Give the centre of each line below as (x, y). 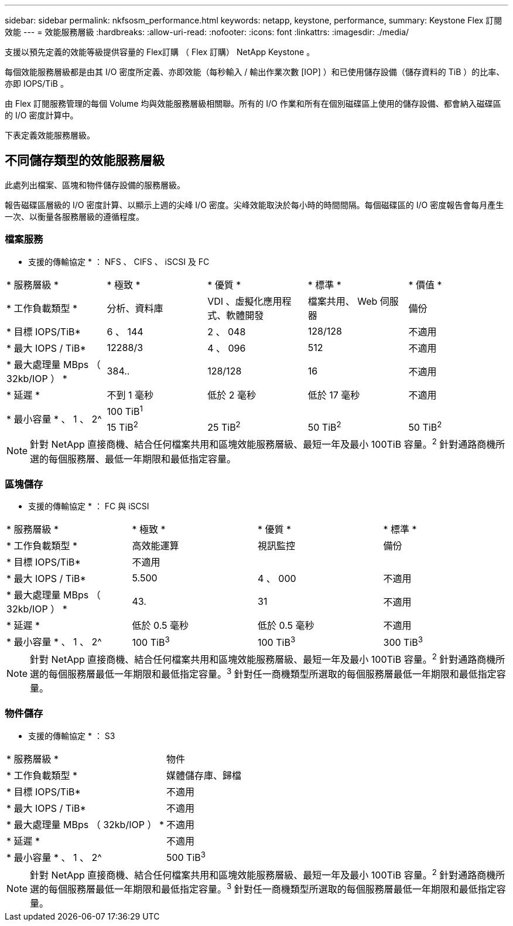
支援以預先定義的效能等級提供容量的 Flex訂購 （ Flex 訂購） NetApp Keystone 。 (160, 52)
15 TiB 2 (122, 426)
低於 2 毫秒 (232, 395)
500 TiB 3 (186, 857)
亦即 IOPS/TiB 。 (37, 84)
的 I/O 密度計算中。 (42, 115)
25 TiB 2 (224, 426)
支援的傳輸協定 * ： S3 (72, 736)
